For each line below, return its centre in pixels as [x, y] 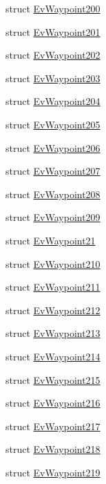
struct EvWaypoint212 [53, 310]
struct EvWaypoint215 [53, 379]
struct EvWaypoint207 [53, 171]
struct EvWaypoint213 [53, 333]
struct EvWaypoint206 [53, 147]
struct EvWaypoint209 [53, 217]
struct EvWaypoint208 [53, 194]
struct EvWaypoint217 [53, 426]
